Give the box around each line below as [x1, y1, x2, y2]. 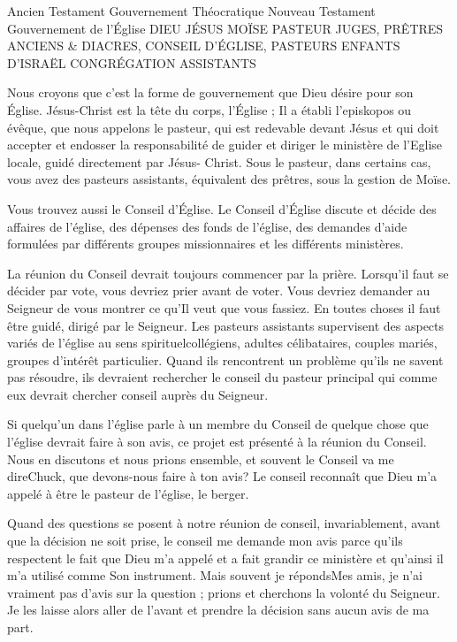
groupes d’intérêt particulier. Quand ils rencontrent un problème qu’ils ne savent [7, 350, 444, 369]
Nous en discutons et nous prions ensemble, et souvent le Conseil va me [7, 449, 394, 468]
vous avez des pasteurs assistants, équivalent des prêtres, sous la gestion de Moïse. [7, 170, 451, 188]
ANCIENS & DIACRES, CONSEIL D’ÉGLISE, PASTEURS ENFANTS [7, 36, 400, 55]
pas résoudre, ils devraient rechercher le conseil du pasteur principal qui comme [7, 368, 438, 386]
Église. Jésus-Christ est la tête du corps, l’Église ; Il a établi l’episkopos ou [7, 100, 412, 118]
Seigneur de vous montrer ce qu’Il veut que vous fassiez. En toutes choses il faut [7, 298, 441, 317]
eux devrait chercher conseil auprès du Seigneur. [7, 385, 269, 403]
